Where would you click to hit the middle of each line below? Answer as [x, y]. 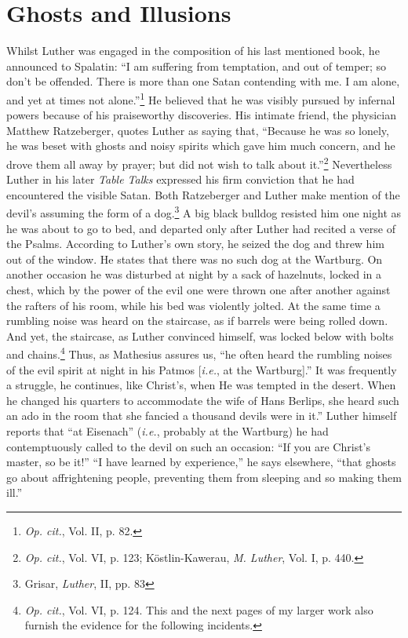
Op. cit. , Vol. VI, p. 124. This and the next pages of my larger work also [199, 609]
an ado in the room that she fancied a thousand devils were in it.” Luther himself [202, 416]
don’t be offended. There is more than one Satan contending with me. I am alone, [203, 81]
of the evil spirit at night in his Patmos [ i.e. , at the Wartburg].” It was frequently [202, 369]
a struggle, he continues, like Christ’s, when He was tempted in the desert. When [201, 385]
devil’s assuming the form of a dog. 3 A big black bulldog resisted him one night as [204, 212]
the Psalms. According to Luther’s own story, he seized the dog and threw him [195, 244]
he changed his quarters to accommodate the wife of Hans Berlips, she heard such [203, 400]
